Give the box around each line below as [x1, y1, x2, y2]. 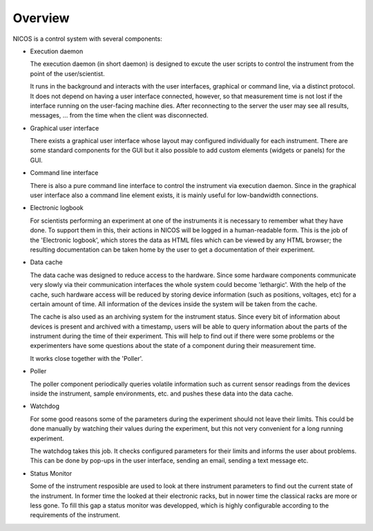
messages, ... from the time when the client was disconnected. [30, 111, 209, 120]
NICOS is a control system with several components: [12, 35, 162, 43]
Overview [12, 10, 70, 26]
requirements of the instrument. [30, 511, 121, 519]
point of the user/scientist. [30, 69, 105, 77]
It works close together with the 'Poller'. [30, 354, 144, 362]
